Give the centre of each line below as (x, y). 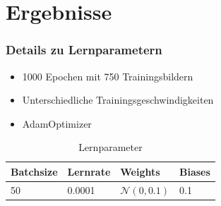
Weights (140, 171)
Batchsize (34, 171)
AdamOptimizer (57, 123)
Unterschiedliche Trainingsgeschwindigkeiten (118, 100)
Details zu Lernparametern (84, 50)
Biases (195, 171)
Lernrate (89, 171)
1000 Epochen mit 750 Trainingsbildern (108, 76)
